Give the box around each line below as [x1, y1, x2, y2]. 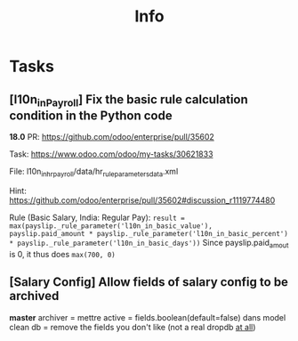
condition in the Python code [9, 108, 173, 123]
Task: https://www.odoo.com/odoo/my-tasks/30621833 [9, 149, 213, 159]
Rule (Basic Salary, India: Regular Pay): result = [9, 212, 185, 223]
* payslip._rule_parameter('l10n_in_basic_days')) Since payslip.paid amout [9, 237, 289, 250]
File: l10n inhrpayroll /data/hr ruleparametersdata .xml [9, 166, 179, 179]
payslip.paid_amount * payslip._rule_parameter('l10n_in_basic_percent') [9, 229, 289, 238]
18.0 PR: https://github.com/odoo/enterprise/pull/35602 [9, 132, 215, 142]
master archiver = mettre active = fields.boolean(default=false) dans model [9, 312, 286, 322]
